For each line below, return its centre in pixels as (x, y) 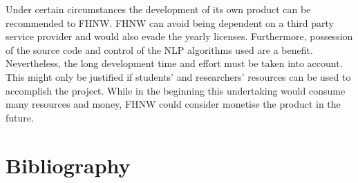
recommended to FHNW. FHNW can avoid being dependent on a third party (170, 22)
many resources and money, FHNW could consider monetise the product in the (173, 104)
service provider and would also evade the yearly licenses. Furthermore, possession (179, 36)
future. (20, 117)
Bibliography (68, 165)
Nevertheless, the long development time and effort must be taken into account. (174, 63)
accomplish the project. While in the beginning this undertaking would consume (176, 90)
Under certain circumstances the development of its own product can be (158, 9)
